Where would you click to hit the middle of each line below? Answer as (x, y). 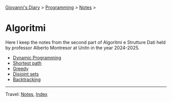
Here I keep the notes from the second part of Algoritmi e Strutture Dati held (85, 42)
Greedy (21, 68)
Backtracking (27, 79)
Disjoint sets (26, 74)
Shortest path (27, 63)
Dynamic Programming (37, 57)
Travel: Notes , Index (26, 94)
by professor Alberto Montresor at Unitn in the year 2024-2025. (72, 48)
